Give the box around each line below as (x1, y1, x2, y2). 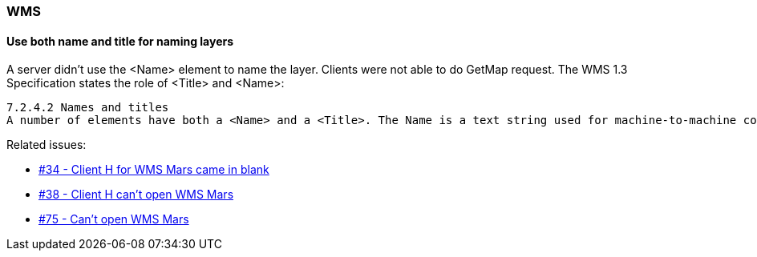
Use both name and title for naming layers (6, 34, 234, 48)
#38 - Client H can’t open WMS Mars (38, 187, 234, 202)
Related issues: (6, 138, 87, 152)
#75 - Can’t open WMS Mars (38, 212, 189, 227)
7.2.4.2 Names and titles (6, 101, 169, 114)
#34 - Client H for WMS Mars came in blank (38, 163, 269, 177)
